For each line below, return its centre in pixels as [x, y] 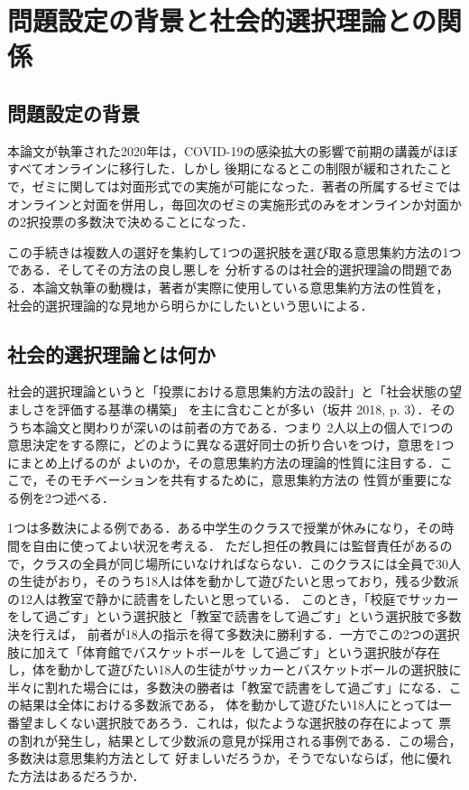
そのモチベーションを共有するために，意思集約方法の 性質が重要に [242, 480]
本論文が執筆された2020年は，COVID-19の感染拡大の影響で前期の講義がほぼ [233, 150]
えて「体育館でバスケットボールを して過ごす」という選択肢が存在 [242, 651]
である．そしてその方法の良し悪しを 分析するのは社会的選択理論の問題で [224, 270]
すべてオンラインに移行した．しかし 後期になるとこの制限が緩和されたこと [230, 168]
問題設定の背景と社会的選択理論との [222, 20]
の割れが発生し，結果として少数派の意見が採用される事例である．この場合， [234, 740]
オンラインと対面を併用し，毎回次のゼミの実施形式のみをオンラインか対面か [234, 204]
